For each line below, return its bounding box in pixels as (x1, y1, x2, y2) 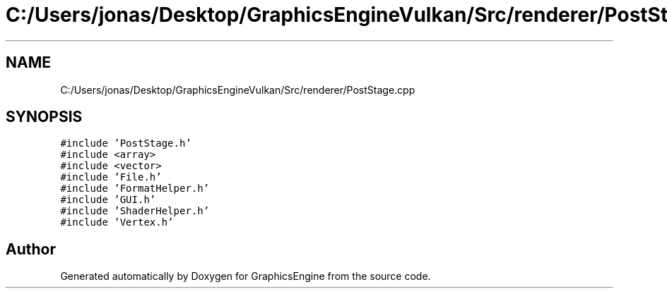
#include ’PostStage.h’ (60, 137, 191, 149)
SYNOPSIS (6, 108, 83, 126)
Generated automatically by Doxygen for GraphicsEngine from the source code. (60, 270, 431, 283)
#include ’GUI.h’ (60, 194, 156, 206)
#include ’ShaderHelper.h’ (60, 205, 210, 217)
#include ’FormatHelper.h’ (60, 183, 210, 195)
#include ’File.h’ (60, 171, 162, 183)
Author (6, 240, 56, 258)
